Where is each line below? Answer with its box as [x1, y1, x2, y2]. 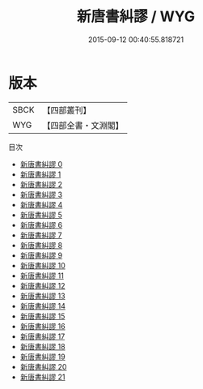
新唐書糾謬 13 [19, 291, 66, 301]
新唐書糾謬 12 [19, 280, 66, 290]
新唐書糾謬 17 [19, 331, 66, 341]
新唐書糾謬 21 [19, 372, 66, 382]
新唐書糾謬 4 [19, 199, 63, 209]
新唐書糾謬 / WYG [76, 7, 196, 26]
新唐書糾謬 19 [19, 352, 66, 361]
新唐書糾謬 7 [19, 230, 62, 240]
